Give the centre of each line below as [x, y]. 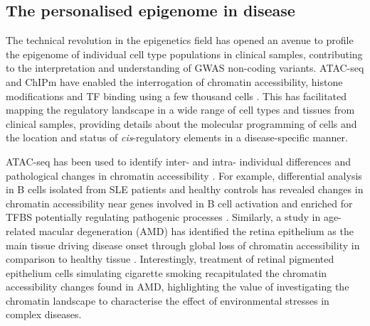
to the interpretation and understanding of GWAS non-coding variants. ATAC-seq [185, 68]
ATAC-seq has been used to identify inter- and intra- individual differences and [178, 161]
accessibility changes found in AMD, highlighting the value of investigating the [178, 287]
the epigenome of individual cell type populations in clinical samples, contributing [184, 54]
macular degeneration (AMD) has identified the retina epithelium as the [196, 230]
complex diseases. [44, 314]
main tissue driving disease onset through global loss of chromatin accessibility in [183, 245]
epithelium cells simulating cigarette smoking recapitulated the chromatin [166, 272]
